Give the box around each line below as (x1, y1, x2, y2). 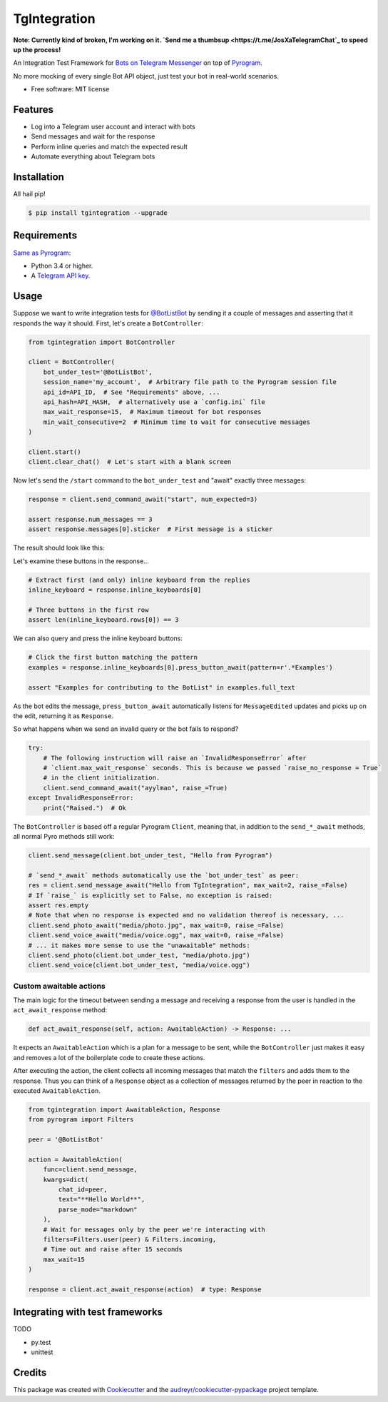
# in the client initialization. (43, 774, 160, 782)
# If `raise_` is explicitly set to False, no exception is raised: (28, 891, 273, 899)
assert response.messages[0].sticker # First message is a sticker (28, 525, 273, 533)
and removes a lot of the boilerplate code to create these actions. (13, 1053, 205, 1061)
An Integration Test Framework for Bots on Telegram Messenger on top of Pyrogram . (13, 59, 263, 67)
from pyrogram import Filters (28, 1116, 134, 1124)
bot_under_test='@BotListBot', (43, 368, 153, 376)
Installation (13, 171, 64, 183)
